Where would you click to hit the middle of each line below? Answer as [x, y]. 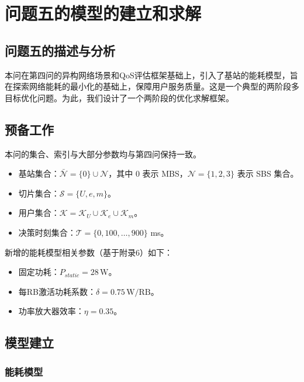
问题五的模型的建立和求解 [103, 13]
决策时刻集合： [47, 232]
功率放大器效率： [51, 311]
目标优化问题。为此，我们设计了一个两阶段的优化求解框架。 [119, 97]
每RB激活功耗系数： [57, 291]
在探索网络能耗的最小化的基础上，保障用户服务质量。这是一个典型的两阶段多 [152, 86]
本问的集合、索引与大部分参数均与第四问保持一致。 [103, 154]
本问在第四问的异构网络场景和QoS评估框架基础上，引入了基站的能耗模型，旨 [151, 75]
